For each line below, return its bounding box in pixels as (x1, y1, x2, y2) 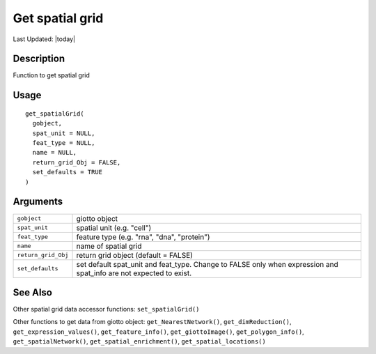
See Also (13, 286, 52, 298)
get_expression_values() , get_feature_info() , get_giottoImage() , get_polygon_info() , (13, 328, 304, 336)
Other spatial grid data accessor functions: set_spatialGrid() (13, 305, 200, 314)
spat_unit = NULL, (32, 129, 95, 137)
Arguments (13, 196, 63, 208)
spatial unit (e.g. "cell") (76, 223, 152, 233)
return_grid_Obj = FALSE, (32, 158, 121, 167)
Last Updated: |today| (13, 35, 76, 43)
